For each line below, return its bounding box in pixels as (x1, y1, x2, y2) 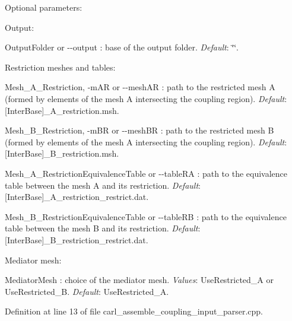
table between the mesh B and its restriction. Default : (5, 222, 201, 234)
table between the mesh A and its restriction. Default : (5, 179, 201, 191)
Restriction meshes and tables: (5, 61, 116, 73)
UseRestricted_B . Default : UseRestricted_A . (5, 285, 169, 297)
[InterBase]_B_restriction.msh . (5, 147, 119, 160)
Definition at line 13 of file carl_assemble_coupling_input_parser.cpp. (5, 305, 263, 317)
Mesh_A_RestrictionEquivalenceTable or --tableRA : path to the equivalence (5, 167, 288, 179)
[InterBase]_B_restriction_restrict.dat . (5, 233, 148, 246)
